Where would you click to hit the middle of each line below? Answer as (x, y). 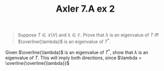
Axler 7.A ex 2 (85, 9)
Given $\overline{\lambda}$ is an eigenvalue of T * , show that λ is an (77, 52)
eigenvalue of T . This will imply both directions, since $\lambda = (74, 58)
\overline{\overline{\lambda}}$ (37, 63)
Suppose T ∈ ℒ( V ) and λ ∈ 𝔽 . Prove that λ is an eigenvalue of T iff (88, 35)
